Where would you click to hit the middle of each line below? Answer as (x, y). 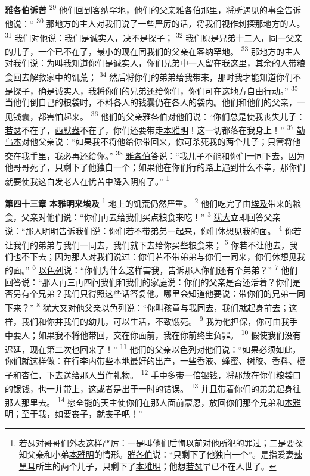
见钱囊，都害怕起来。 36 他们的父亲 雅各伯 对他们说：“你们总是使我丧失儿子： (155, 115)
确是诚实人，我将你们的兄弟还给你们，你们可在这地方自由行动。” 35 (168, 89)
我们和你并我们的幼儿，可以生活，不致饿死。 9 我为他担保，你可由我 (155, 320)
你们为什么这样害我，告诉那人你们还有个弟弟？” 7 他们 (191, 269)
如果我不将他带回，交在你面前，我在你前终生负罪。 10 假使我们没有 (170, 334)
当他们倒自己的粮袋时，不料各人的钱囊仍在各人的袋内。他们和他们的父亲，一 (155, 102)
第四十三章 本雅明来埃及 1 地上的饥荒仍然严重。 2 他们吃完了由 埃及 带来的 (149, 202)
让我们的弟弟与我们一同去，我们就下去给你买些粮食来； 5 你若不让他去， (147, 244)
